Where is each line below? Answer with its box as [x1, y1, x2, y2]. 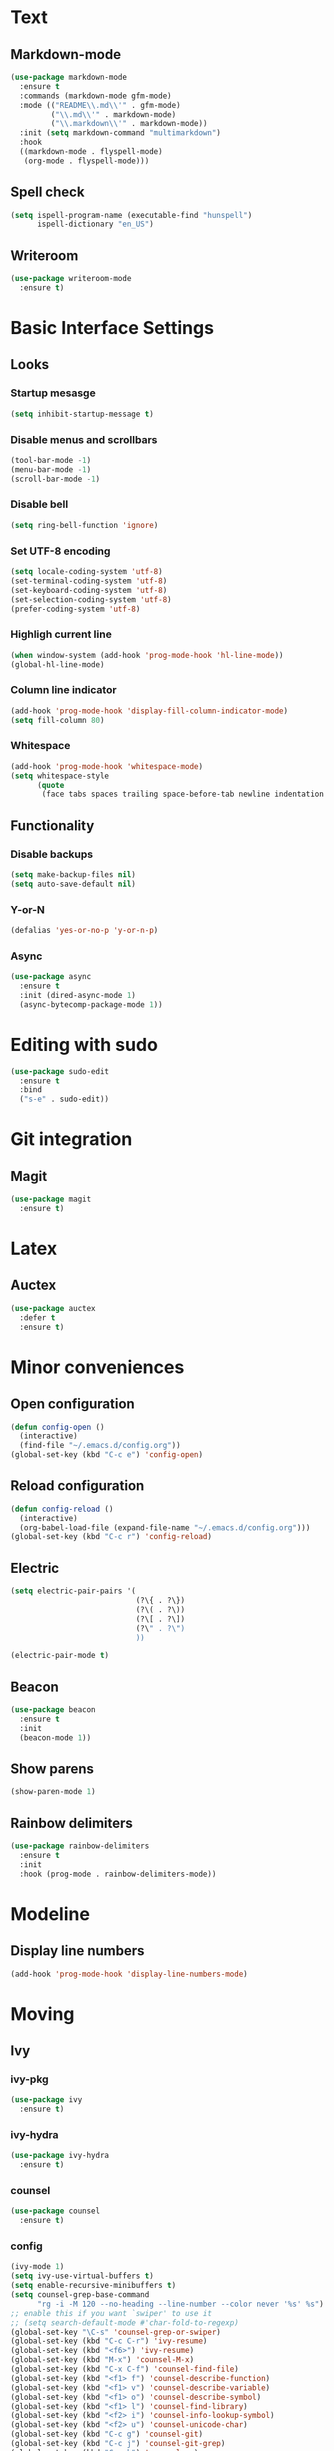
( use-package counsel [10, 2206, 101, 2216]
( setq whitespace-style [10, 771, 110, 781]
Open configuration [10, 1396, 135, 1413]
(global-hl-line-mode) [10, 659, 105, 670]
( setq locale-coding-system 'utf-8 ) [10, 567, 163, 577]
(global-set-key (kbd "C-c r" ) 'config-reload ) [10, 1532, 213, 1542]
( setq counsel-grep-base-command [10, 2290, 150, 2300]
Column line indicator [10, 683, 117, 697]
